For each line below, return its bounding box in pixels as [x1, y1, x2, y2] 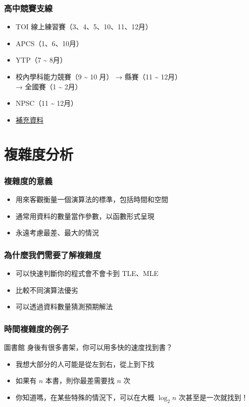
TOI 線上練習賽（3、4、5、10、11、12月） [15, 21, 152, 32]
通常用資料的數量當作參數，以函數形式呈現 [15, 210, 154, 221]
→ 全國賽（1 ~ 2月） [15, 81, 82, 91]
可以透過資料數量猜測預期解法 [15, 301, 113, 312]
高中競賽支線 [4, 1, 53, 14]
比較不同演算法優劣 [15, 284, 78, 295]
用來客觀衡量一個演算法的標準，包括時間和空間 [15, 194, 168, 204]
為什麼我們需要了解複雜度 [4, 248, 101, 261]
